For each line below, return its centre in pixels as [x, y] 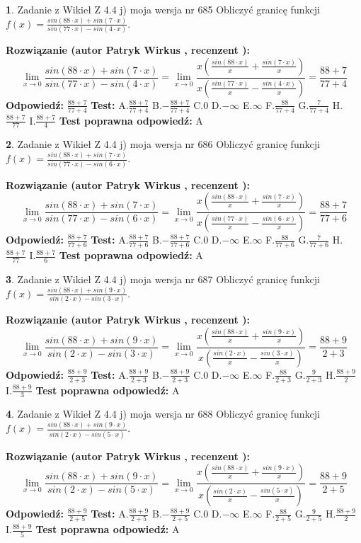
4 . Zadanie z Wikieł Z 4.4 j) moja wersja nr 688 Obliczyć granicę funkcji [163, 414]
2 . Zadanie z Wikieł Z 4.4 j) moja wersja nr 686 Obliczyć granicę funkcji [163, 144]
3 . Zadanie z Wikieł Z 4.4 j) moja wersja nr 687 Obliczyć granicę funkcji [163, 279]
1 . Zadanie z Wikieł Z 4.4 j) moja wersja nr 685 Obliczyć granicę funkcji [163, 9]
